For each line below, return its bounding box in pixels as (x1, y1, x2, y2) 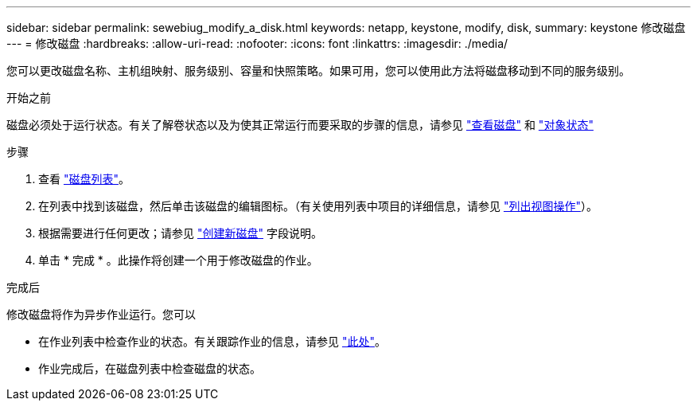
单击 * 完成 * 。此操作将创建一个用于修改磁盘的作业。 (38, 253, 318, 267)
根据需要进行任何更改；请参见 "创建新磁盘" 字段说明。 (38, 226, 322, 240)
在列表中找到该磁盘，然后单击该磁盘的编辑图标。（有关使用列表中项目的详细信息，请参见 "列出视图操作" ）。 (38, 199, 598, 213)
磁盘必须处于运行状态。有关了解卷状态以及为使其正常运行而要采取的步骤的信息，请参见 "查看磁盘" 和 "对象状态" (6, 118, 594, 131)
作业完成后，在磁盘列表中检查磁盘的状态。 (38, 362, 261, 375)
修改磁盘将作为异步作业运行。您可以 (6, 307, 196, 321)
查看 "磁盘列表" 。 (38, 172, 130, 186)
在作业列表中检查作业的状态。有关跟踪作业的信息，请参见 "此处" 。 (38, 335, 386, 348)
